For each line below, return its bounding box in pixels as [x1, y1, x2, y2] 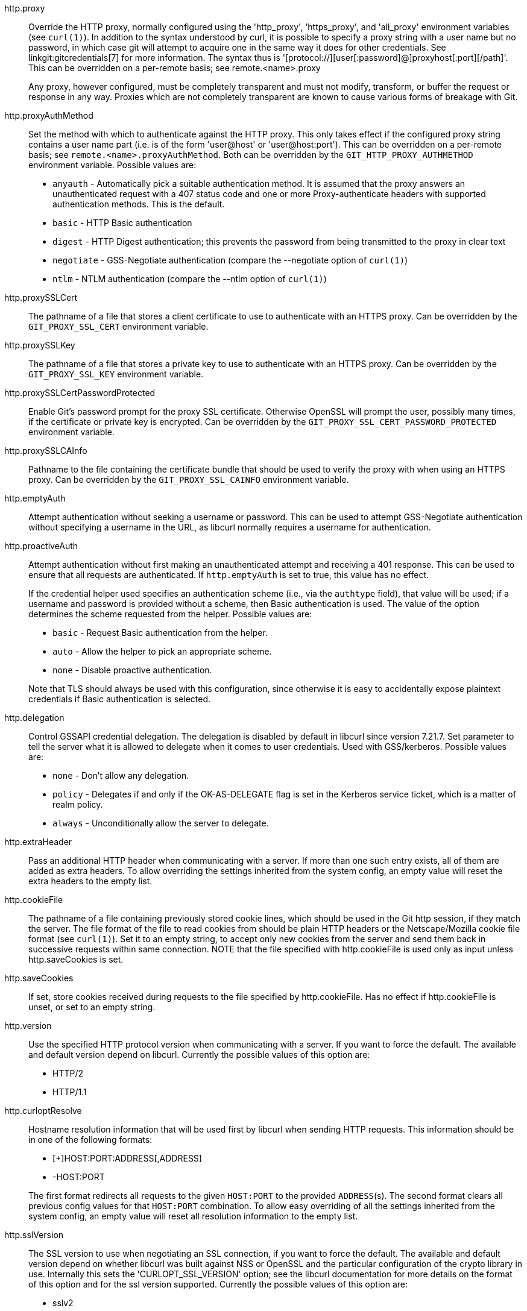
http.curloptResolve [4, 1105, 82, 1116]
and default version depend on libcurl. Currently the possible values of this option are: [28, 1049, 370, 1060]
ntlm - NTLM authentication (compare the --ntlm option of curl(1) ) [52, 274, 327, 284]
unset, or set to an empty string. [28, 1002, 156, 1012]
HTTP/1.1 [52, 1087, 87, 1097]
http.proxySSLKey [4, 340, 75, 350]
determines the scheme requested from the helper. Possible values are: [28, 609, 312, 619]
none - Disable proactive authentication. [52, 665, 212, 675]
